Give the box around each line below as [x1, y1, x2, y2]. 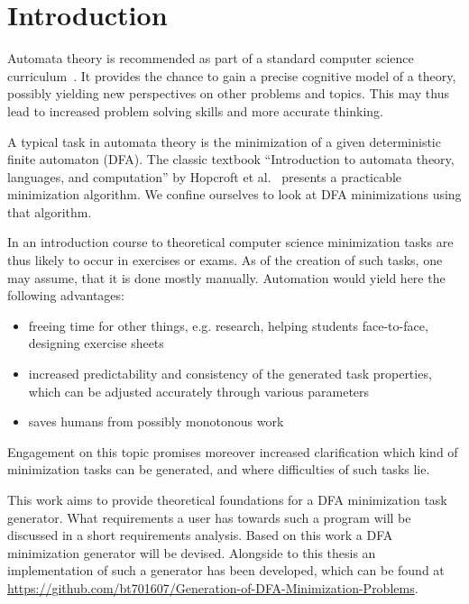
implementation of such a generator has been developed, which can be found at [7, 561, 445, 580]
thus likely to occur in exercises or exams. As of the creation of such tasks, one [7, 251, 443, 270]
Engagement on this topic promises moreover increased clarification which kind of [7, 442, 458, 461]
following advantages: [7, 286, 124, 305]
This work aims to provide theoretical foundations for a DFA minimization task [7, 490, 447, 508]
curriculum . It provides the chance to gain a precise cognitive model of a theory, [7, 66, 456, 85]
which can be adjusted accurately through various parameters [28, 381, 370, 400]
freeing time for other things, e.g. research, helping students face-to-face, [28, 316, 428, 334]
